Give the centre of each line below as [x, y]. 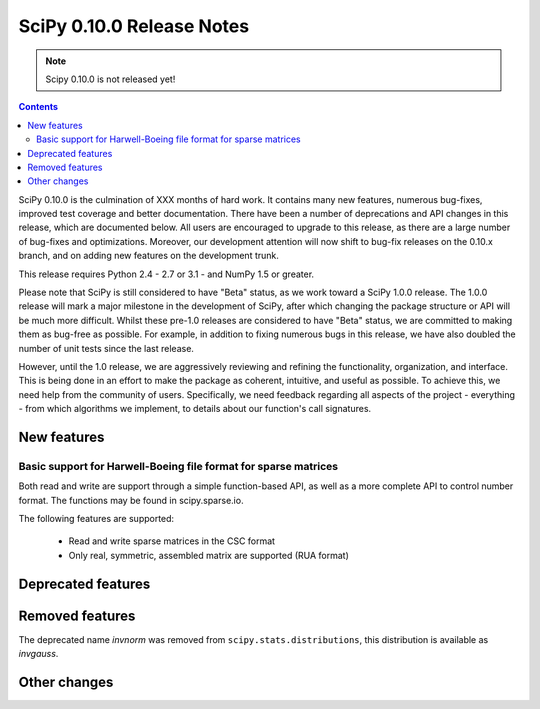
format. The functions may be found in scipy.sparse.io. [131, 500]
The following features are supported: [96, 519]
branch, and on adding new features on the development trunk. [149, 256]
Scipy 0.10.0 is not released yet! [110, 79]
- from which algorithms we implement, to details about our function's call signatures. [195, 409]
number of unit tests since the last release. [106, 348]
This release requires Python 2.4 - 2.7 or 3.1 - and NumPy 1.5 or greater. [166, 274]
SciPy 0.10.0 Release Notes [134, 26]
